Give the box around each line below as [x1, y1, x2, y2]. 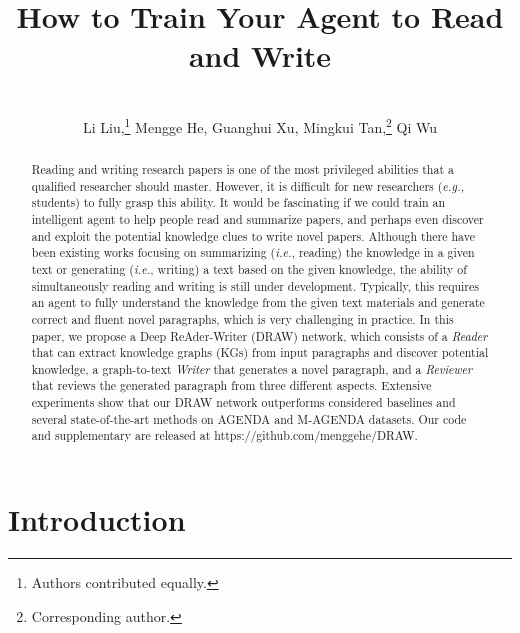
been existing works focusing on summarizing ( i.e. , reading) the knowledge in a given [31, 244, 475, 261]
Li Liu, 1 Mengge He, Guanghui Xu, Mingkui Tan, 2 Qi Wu [82, 113, 438, 137]
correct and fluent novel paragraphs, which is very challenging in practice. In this [31, 310, 454, 327]
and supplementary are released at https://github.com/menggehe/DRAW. [31, 427, 418, 444]
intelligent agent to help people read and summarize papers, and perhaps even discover [31, 210, 484, 227]
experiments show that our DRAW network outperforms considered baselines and [31, 394, 456, 411]
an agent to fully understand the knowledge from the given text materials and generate [31, 294, 485, 311]
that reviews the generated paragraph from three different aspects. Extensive [31, 377, 432, 394]
